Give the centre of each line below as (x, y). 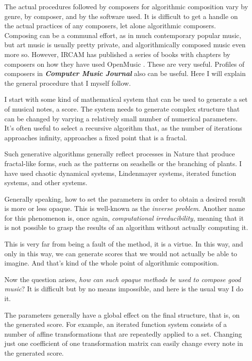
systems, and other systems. (46, 182)
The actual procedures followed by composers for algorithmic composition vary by (126, 6)
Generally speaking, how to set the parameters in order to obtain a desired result (125, 199)
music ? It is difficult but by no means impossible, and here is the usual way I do (124, 289)
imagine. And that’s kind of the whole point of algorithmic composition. (112, 263)
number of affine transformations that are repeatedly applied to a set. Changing (123, 333)
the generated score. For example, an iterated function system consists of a (116, 324)
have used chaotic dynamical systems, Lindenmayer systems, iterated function (120, 173)
